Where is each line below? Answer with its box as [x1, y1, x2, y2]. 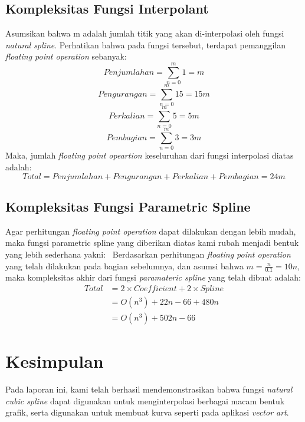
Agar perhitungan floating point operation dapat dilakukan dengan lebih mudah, [5, 225, 296, 237]
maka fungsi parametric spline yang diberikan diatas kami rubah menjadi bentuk [5, 236, 299, 249]
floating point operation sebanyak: [5, 50, 127, 62]
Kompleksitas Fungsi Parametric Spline [5, 197, 251, 216]
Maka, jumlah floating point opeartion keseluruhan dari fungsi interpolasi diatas [5, 149, 294, 161]
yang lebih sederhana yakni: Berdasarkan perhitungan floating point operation [5, 248, 291, 261]
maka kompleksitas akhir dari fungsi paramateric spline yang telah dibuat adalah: [5, 271, 301, 283]
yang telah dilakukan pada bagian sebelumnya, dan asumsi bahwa [5, 259, 244, 272]
